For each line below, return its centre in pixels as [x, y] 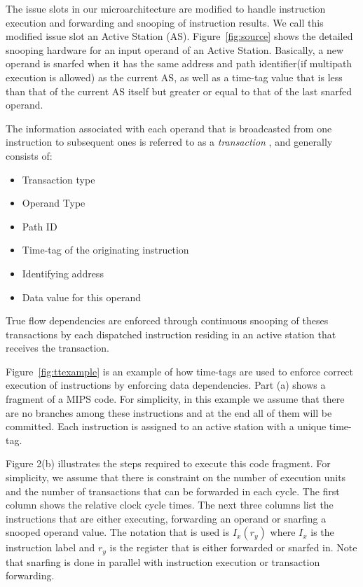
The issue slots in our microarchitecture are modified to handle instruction [166, 8]
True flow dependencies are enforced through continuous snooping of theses [167, 320]
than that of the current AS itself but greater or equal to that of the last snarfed [179, 91]
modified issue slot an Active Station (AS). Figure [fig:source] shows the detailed [179, 36]
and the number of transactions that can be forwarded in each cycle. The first [173, 491]
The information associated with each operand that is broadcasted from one [169, 128]
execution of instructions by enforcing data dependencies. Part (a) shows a [166, 385]
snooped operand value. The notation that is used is [118, 532]
